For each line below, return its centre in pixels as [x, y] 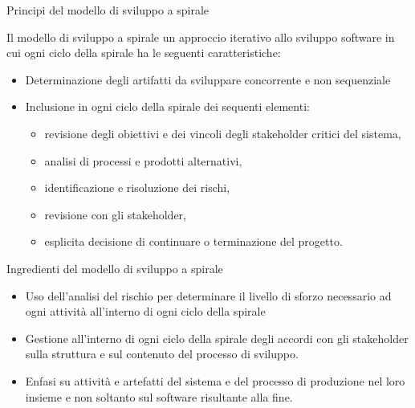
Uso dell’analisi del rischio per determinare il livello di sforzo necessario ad [208, 295]
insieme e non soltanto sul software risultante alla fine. [159, 396]
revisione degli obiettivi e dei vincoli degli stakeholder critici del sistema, [223, 133]
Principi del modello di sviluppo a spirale [108, 10]
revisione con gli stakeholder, [115, 214]
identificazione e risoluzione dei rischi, [137, 188]
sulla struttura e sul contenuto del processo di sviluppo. [162, 354]
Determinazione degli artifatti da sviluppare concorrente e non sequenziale [208, 79]
